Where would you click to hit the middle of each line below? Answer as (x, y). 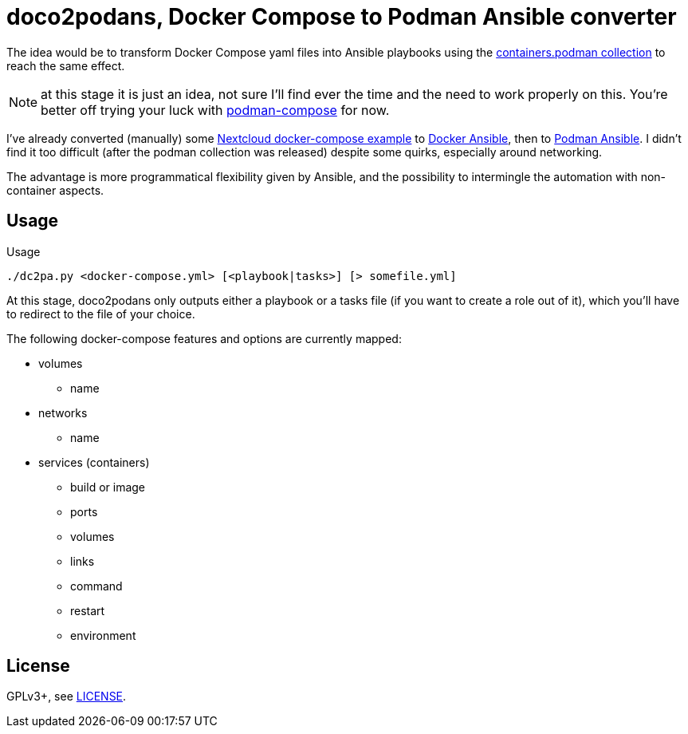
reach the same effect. (66, 65)
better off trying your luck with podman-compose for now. (215, 110)
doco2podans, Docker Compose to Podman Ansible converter (342, 17)
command (96, 586)
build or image (108, 487)
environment (103, 635)
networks (63, 412)
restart (88, 610)
